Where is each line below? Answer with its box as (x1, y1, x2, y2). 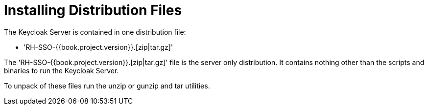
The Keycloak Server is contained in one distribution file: (4, 27, 186, 36)
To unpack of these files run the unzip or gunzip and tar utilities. (4, 81, 210, 90)
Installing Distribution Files (4, 2, 182, 19)
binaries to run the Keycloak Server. (4, 66, 119, 75)
